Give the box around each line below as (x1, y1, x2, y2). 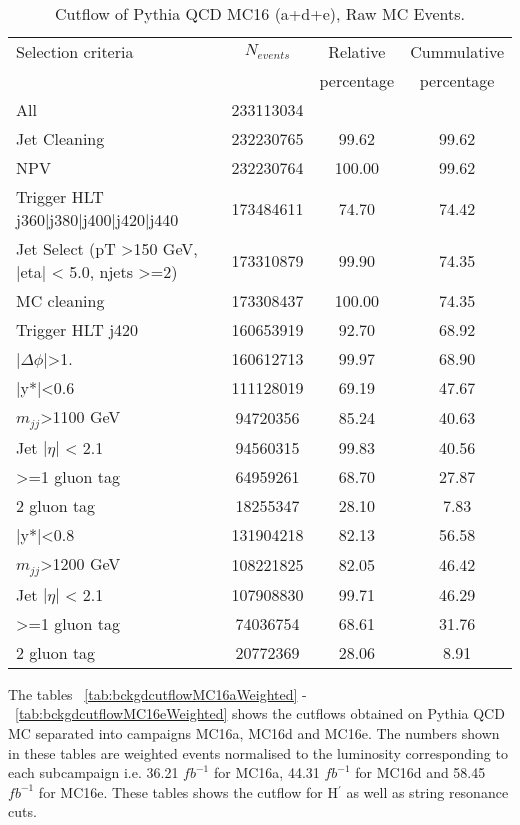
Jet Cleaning (16, 127, 105, 150)
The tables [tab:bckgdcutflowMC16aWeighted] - (8, 683, 307, 704)
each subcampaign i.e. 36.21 (8, 762, 179, 783)
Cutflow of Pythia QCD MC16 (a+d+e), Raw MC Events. (55, 2, 465, 25)
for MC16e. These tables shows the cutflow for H (38, 781, 338, 802)
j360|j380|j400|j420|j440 (16, 208, 179, 231)
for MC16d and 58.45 (355, 762, 486, 783)
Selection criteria (16, 40, 134, 63)
